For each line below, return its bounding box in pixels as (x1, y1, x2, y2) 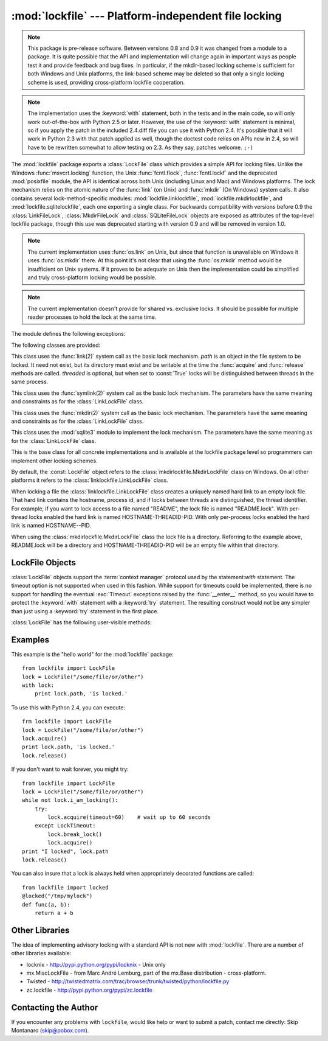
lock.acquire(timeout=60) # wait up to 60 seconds (47, 814, 211, 821)
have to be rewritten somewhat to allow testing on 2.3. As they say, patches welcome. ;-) (27, 144, 253, 151)
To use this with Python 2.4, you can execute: (11, 703, 126, 711)
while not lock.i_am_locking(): (22, 797, 118, 804)
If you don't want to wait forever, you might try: (11, 765, 129, 773)
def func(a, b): (22, 901, 70, 908)
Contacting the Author (11, 1002, 98, 1012)
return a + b (34, 910, 73, 916)
